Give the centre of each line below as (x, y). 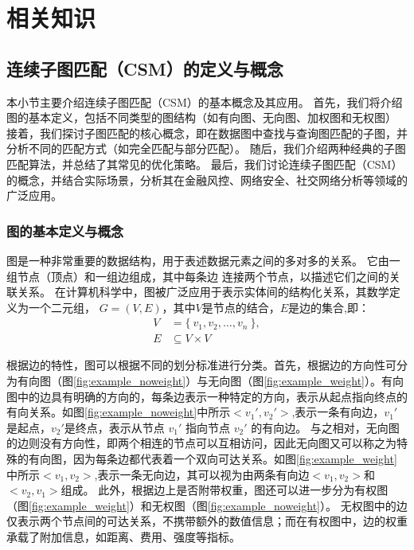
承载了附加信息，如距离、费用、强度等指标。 (123, 536)
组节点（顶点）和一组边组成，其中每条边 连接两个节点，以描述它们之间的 (198, 276)
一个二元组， (62, 307)
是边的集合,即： (329, 307)
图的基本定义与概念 (65, 230)
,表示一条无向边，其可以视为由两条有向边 (202, 474)
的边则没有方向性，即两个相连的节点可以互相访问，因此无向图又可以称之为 (201, 443)
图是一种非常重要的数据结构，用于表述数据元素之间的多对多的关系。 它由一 (203, 260)
